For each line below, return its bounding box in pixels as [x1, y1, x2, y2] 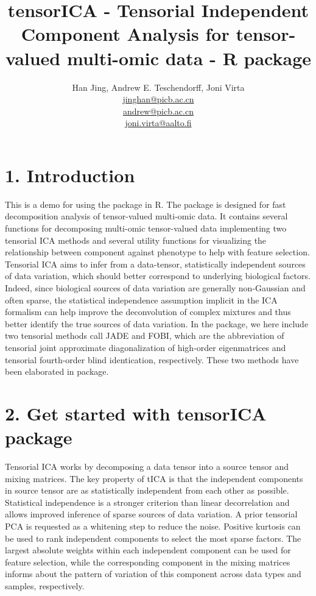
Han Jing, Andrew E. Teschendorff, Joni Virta [72, 80, 245, 93]
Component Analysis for [21, 21, 230, 46]
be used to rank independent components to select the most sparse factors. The [5, 531, 301, 544]
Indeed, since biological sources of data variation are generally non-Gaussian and [5, 281, 306, 294]
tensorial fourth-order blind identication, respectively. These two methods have [5, 353, 299, 366]
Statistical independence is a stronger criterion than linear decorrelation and [5, 495, 290, 508]
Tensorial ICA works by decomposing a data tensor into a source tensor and [5, 460, 289, 473]
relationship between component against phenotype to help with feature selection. [5, 246, 310, 258]
